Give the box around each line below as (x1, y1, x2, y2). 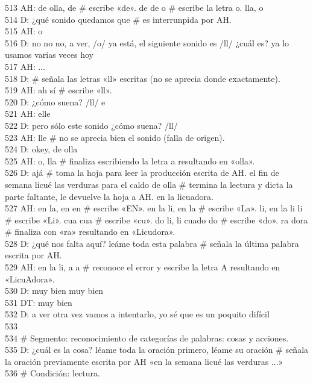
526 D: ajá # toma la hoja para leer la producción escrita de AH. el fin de (5, 166, 279, 179)
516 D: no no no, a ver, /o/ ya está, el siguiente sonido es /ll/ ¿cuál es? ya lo (5, 36, 289, 49)
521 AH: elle (5, 107, 51, 120)
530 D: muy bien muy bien (5, 284, 104, 297)
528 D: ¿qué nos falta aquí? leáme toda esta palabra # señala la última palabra (5, 237, 299, 249)
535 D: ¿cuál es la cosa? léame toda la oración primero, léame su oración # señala (5, 343, 309, 356)
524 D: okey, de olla (5, 143, 78, 155)
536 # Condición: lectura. (5, 367, 100, 379)
